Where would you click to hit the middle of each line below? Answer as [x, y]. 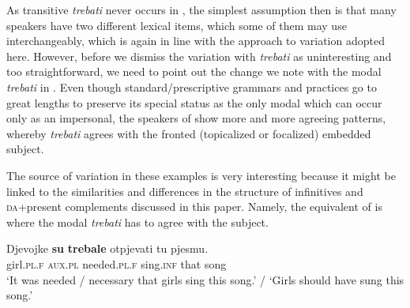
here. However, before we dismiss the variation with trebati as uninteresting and [199, 56]
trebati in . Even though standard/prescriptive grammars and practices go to [192, 86]
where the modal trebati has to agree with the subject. [137, 222]
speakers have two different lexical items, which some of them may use [177, 25]
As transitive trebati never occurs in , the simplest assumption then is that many [201, 9]
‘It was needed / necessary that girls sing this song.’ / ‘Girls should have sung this [205, 279]
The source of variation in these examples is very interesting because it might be [201, 175]
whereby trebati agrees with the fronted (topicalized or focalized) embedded [189, 133]
